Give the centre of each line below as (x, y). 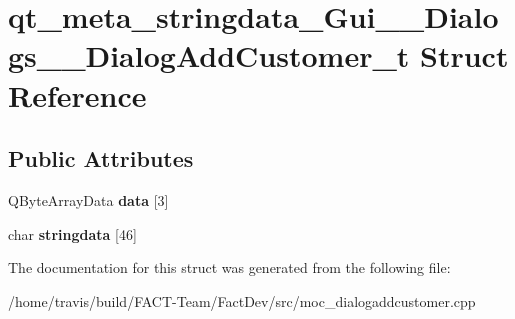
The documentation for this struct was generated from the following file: (229, 267)
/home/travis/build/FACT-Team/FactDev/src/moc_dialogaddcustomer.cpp (242, 300)
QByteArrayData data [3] (88, 199)
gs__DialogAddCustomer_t (209, 55)
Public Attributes (101, 158)
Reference (77, 94)
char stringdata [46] (72, 233)
